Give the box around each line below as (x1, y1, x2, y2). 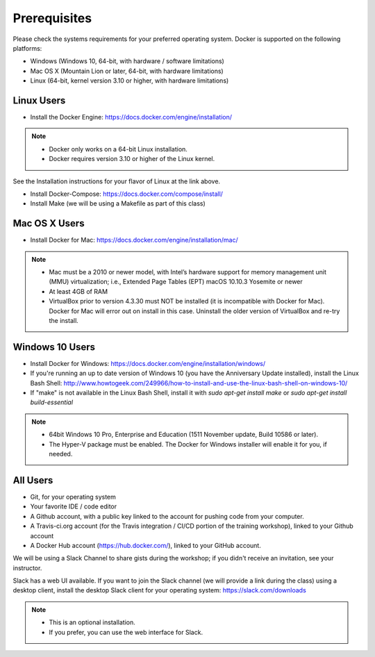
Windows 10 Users (12, 341, 96, 353)
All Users (12, 474, 53, 486)
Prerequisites (12, 10, 92, 26)
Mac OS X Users (12, 217, 85, 229)
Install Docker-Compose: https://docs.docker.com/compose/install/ (30, 190, 224, 198)
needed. (49, 450, 73, 458)
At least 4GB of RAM (49, 287, 108, 295)
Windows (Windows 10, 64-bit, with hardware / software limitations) (30, 57, 225, 65)
